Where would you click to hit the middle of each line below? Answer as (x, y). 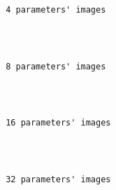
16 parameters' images (58, 123)
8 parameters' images (56, 66)
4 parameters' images (56, 9)
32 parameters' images (58, 180)
